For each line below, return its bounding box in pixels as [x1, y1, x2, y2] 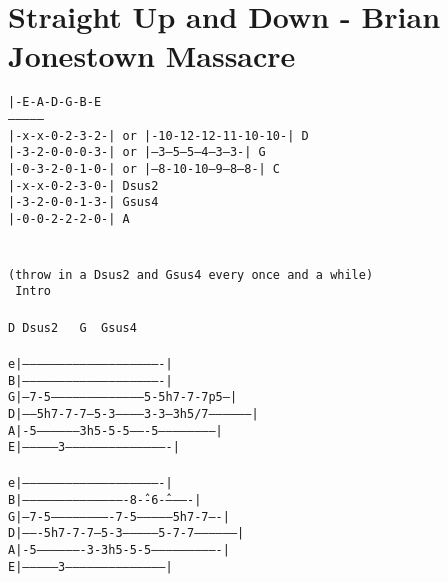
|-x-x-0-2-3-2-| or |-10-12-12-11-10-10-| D [8, 128, 309, 143]
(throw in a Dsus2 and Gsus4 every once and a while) [8, 267, 374, 282]
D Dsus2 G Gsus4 [8, 320, 137, 335]
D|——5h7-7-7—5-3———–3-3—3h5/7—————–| [8, 406, 259, 421]
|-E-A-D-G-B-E [8, 95, 102, 110]
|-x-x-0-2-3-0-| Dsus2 [8, 178, 159, 193]
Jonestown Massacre [8, 35, 296, 76]
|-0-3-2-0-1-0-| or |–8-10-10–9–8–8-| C [8, 161, 281, 176]
